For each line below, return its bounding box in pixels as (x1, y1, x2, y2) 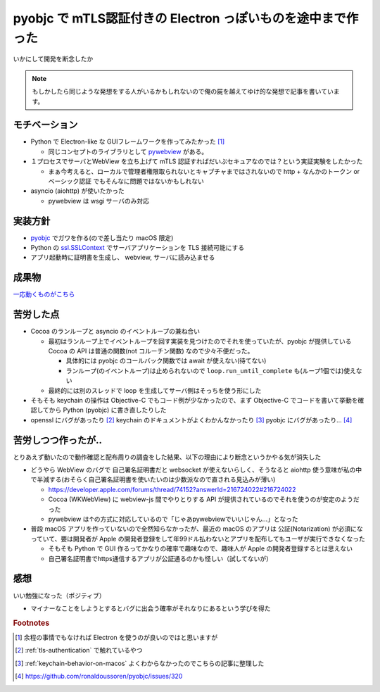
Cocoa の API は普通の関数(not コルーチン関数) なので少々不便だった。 (48, 347, 254, 356)
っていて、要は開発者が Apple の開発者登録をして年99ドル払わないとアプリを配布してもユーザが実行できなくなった (30, 534, 365, 543)
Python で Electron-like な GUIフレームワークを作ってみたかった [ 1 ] (30, 137, 225, 146)
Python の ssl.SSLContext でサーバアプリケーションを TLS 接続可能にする (30, 244, 245, 252)
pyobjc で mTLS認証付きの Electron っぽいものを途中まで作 (13, 11, 359, 26)
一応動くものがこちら (13, 290, 75, 298)
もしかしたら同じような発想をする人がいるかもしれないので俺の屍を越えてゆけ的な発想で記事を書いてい (32, 87, 334, 96)
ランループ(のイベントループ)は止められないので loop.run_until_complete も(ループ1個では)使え (65, 366, 357, 375)
